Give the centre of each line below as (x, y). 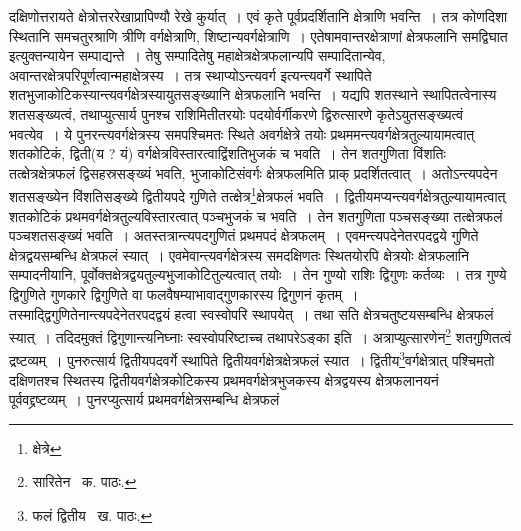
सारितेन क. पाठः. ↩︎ (84, 481)
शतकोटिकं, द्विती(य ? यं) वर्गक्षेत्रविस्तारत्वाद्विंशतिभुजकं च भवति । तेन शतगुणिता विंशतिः (227, 153)
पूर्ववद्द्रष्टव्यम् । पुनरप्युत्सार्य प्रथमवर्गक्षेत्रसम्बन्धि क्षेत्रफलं (144, 399)
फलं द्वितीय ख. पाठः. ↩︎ (92, 515)
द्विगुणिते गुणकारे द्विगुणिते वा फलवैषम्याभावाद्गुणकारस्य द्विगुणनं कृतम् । (184, 293)
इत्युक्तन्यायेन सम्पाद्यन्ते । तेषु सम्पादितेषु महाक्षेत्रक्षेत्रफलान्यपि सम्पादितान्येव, (197, 55)
